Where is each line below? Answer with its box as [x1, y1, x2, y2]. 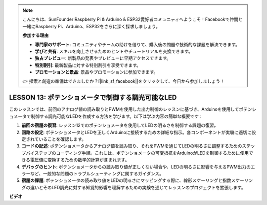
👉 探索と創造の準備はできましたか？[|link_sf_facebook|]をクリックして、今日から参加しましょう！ [22, 78, 225, 84]
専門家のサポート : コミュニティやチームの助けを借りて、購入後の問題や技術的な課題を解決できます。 [35, 41, 240, 47]
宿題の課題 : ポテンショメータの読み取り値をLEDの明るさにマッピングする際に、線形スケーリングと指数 [21, 177, 231, 183]
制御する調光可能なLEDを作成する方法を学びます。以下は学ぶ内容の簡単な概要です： [30, 113, 204, 119]
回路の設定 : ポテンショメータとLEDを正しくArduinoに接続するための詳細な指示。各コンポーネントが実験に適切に [21, 129, 252, 135]
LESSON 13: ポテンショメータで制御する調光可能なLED [9, 94, 177, 102]
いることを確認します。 [39, 136, 87, 142]
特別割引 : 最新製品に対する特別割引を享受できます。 [35, 62, 141, 68]
